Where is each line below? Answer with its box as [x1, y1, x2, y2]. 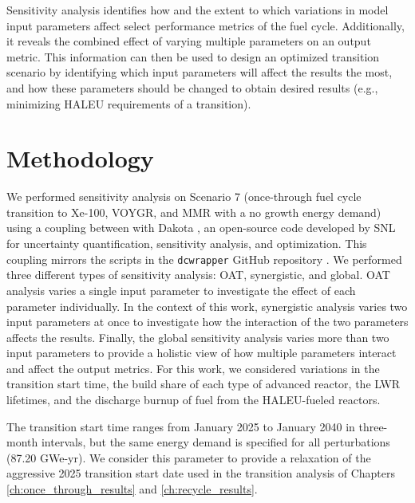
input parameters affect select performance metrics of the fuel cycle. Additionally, [6, 17, 405, 33]
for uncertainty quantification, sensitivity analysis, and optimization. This [6, 235, 367, 252]
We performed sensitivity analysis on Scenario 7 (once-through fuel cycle [6, 188, 362, 205]
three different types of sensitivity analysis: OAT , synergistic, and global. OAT [6, 266, 390, 283]
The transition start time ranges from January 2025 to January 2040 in [6, 418, 355, 434]
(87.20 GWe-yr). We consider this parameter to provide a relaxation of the [6, 449, 371, 466]
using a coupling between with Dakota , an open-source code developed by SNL [6, 219, 396, 236]
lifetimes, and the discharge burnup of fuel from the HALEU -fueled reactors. [6, 391, 381, 408]
